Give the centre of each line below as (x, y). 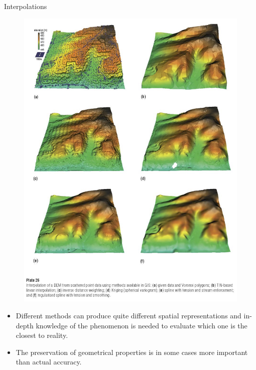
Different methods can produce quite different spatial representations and (129, 315)
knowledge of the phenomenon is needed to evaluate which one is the (142, 325)
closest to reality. (42, 335)
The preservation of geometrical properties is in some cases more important (132, 352)
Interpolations (26, 6)
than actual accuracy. (49, 362)
